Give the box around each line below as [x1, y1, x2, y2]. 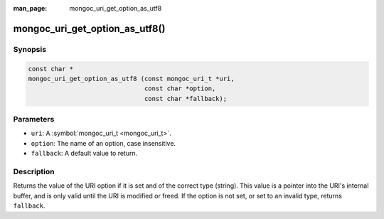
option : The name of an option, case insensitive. [31, 139, 176, 147]
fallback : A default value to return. [31, 149, 138, 158]
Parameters [13, 114, 55, 124]
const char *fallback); [144, 95, 228, 102]
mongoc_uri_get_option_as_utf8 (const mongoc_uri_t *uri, [28, 75, 235, 82]
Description [13, 167, 55, 177]
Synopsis [13, 44, 46, 54]
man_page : [13, 4, 48, 12]
